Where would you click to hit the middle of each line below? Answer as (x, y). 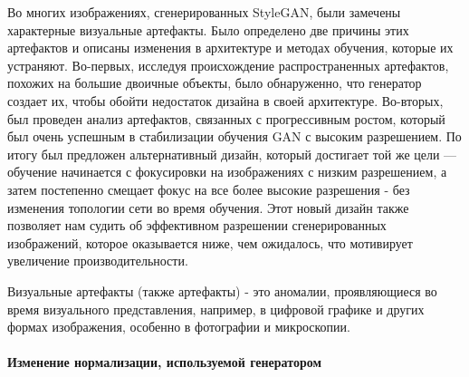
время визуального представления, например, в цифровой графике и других (216, 309)
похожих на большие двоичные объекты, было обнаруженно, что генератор (215, 83)
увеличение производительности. (98, 261)
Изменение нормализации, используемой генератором (164, 362)
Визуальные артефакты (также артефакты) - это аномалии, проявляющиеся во (222, 290)
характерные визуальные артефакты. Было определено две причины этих (208, 29)
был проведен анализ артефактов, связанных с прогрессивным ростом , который (226, 118)
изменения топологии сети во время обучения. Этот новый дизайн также (208, 207)
